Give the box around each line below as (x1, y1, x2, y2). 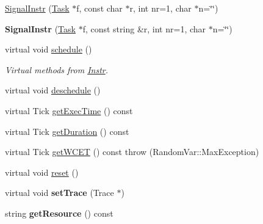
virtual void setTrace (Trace (5, 186, 114, 199)
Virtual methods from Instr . (5, 63, 109, 76)
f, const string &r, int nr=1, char (82, 22, 206, 35)
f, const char (76, 2, 123, 14)
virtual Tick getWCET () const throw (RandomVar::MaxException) (5, 145, 259, 158)
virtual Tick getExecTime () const (5, 104, 133, 117)
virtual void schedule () (5, 43, 92, 56)
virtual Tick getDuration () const (5, 125, 129, 137)
